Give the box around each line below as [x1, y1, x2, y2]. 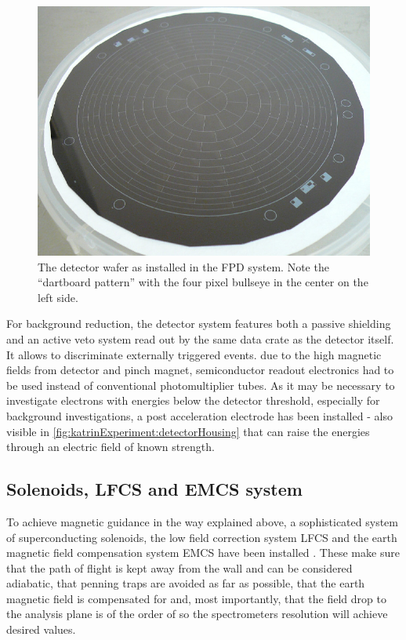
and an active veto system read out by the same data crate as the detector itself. [6, 330, 394, 347]
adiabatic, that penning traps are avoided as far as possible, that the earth [6, 575, 365, 591]
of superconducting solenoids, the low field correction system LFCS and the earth [6, 529, 397, 545]
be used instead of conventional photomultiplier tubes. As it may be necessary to [6, 376, 395, 393]
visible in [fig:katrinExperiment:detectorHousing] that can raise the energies [6, 423, 370, 439]
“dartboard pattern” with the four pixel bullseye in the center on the [38, 274, 368, 290]
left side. [38, 289, 78, 305]
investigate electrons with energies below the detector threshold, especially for [6, 392, 380, 409]
